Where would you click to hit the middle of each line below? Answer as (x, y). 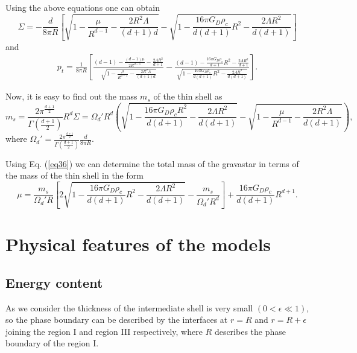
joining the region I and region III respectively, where (104, 331)
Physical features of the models (138, 244)
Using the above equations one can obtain (83, 7)
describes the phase (250, 331)
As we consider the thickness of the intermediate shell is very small (129, 307)
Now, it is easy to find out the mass (71, 96)
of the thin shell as (188, 96)
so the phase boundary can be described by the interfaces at (117, 320)
